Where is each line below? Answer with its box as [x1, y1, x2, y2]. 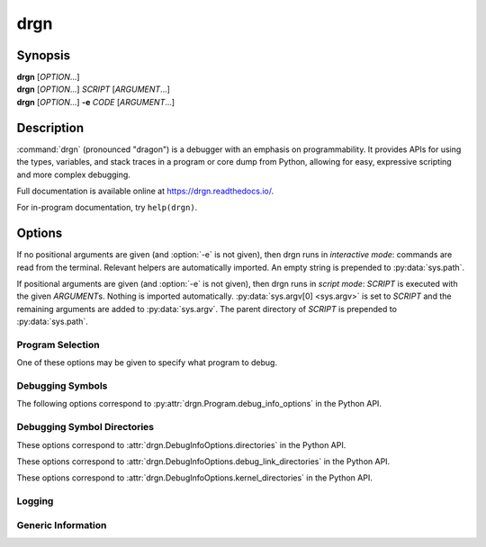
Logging [16, 495, 54, 507]
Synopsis [16, 48, 71, 63]
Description [16, 120, 85, 135]
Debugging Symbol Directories [16, 421, 155, 434]
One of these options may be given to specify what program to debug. [16, 357, 278, 368]
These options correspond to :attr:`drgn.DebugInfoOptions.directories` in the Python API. [16, 439, 346, 450]
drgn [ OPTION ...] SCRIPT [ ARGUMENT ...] [16, 84, 171, 94]
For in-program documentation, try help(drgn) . [16, 202, 198, 213]
